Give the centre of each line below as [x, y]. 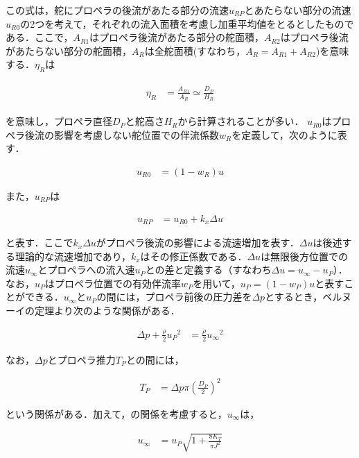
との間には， [155, 359]
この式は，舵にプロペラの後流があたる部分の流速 [117, 10]
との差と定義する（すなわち [208, 270]
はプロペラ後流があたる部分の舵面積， [177, 37]
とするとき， [294, 297]
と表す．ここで [40, 243]
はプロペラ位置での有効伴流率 [113, 283]
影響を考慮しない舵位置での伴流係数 [136, 134]
